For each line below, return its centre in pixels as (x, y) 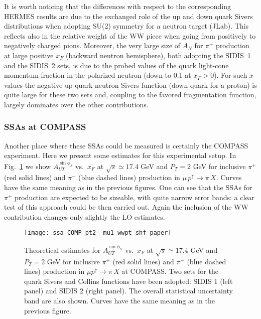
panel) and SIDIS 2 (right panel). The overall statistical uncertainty (128, 291)
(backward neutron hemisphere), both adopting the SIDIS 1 (158, 55)
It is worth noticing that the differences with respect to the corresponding (117, 6)
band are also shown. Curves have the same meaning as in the (119, 300)
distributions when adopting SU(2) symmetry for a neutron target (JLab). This (126, 26)
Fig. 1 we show (28, 166)
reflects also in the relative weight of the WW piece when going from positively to (130, 35)
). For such (231, 75)
